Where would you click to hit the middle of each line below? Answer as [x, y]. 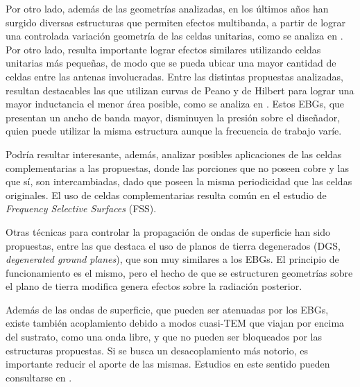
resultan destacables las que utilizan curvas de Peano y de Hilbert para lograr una [180, 90]
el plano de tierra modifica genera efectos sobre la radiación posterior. [154, 286]
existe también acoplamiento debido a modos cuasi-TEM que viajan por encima [175, 323]
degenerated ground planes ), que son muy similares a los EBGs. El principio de [172, 259]
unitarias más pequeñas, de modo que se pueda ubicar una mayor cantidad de [171, 63]
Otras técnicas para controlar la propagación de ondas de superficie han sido [168, 231]
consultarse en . [39, 377]
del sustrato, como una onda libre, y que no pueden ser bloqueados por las [164, 337]
